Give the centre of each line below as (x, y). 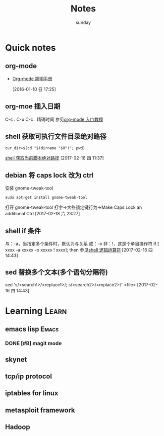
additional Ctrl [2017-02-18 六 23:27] (43, 214)
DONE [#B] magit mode (33, 344)
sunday (83, 22)
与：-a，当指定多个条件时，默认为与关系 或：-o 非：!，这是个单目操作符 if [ (82, 244)
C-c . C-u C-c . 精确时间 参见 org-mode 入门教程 (54, 119)
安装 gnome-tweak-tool (29, 188)
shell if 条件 (23, 231)
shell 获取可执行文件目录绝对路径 (56, 136)
